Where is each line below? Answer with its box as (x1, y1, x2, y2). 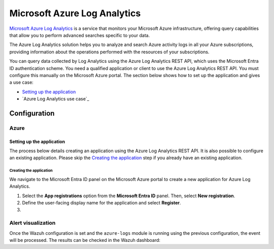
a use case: (9, 79, 34, 86)
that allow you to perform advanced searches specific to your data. (9, 32, 150, 38)
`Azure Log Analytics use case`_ (22, 96, 89, 102)
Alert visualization (9, 220, 56, 227)
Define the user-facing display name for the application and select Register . (22, 199, 181, 205)
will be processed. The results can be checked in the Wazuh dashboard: (9, 237, 161, 243)
